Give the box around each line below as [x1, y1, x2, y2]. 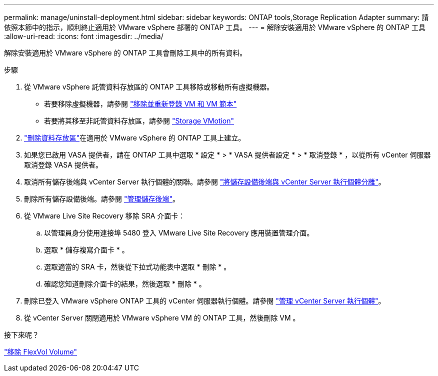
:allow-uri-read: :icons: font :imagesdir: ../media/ [4, 32, 163, 40]
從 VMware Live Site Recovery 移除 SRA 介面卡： [24, 211, 185, 220]
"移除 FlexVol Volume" [4, 347, 77, 356]
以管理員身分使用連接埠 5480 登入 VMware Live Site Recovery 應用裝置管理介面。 [44, 228, 314, 237]
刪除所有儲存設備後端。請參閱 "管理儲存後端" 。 [24, 194, 179, 203]
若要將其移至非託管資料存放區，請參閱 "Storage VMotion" [44, 116, 234, 125]
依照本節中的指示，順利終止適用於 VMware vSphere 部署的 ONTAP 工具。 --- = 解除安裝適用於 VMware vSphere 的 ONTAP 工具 [4, 23, 425, 31]
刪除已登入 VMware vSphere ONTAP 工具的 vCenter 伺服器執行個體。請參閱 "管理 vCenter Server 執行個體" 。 [24, 296, 385, 305]
